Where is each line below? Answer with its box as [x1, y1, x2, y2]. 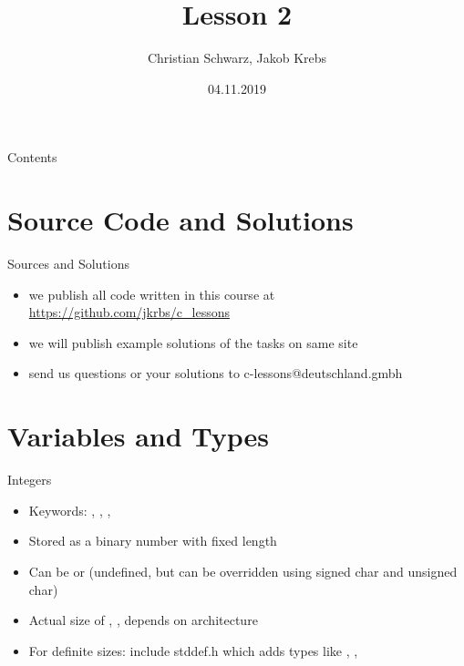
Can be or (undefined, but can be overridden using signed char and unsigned [28, 561, 458, 580]
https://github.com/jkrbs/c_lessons [28, 302, 230, 322]
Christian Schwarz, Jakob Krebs [147, 48, 327, 67]
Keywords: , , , [28, 500, 111, 519]
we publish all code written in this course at [28, 284, 275, 303]
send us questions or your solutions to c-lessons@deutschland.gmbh [28, 364, 403, 383]
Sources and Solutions [7, 254, 129, 273]
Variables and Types [7, 417, 270, 455]
